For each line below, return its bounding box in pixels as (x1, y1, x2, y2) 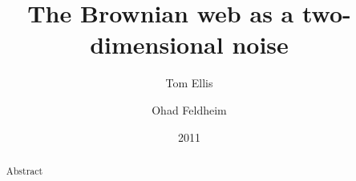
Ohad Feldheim (152, 101, 227, 118)
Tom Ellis (165, 74, 213, 91)
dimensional (90, 28, 224, 61)
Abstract (6, 163, 43, 177)
